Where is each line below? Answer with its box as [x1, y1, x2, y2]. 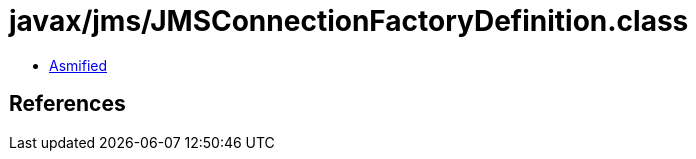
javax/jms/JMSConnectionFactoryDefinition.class [9, 4, 689, 38]
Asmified [49, 56, 108, 74]
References [9, 91, 126, 117]
